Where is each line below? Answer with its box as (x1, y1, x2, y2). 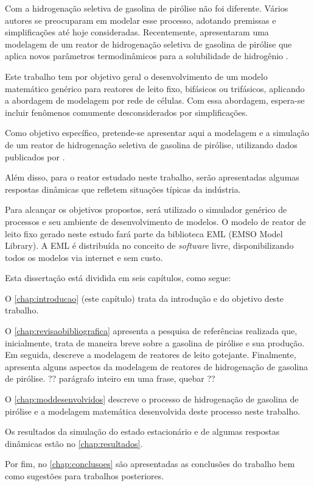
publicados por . (5, 150, 65, 163)
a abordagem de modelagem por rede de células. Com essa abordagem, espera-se (5, 94, 305, 107)
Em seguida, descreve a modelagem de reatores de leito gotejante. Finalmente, (5, 348, 296, 361)
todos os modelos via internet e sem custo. (5, 251, 163, 263)
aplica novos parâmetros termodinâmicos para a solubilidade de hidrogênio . (5, 49, 288, 62)
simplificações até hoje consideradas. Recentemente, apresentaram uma (5, 26, 269, 38)
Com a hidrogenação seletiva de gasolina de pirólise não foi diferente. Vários (5, 2, 288, 14)
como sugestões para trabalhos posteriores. (5, 470, 164, 482)
